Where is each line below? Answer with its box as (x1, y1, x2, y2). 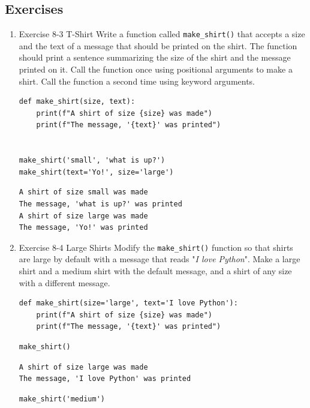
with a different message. (19, 276, 110, 289)
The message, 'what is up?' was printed (19, 199, 182, 208)
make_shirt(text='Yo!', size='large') (19, 167, 174, 176)
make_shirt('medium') (19, 394, 105, 403)
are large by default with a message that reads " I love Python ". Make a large (19, 253, 300, 265)
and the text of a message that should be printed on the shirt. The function (19, 39, 297, 52)
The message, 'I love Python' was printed (19, 374, 191, 383)
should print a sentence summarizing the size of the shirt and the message (19, 51, 291, 64)
